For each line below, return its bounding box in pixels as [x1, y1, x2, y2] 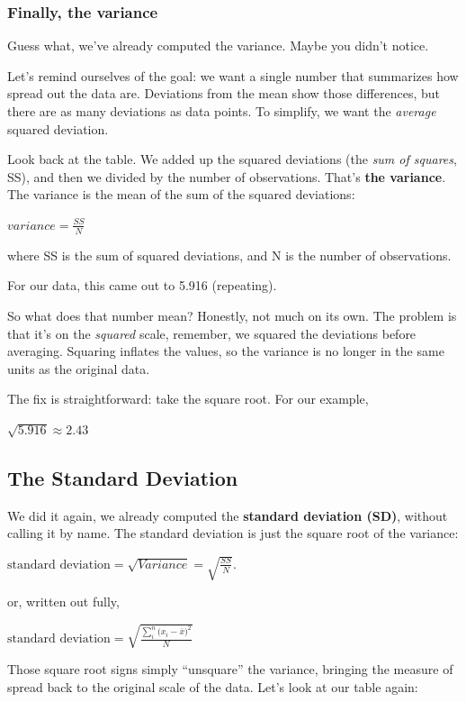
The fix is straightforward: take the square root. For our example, [7, 389, 369, 408]
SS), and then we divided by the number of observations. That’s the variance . [7, 167, 446, 186]
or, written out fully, [7, 592, 120, 611]
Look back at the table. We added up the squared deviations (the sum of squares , [7, 150, 457, 169]
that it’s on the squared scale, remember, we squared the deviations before [7, 324, 417, 342]
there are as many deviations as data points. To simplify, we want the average [7, 102, 436, 120]
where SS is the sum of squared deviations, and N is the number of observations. [7, 245, 452, 264]
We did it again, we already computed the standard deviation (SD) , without [7, 506, 448, 524]
